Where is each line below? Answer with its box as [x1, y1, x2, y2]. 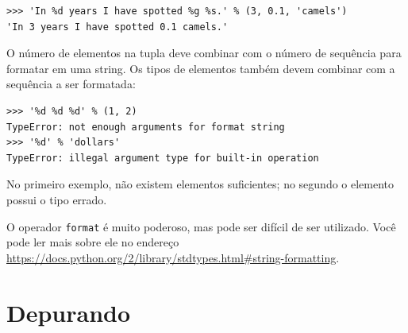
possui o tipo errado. [6, 191, 107, 207]
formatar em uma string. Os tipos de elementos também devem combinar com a [6, 60, 395, 76]
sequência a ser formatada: [6, 76, 136, 92]
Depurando [6, 296, 131, 328]
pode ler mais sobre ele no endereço [6, 234, 179, 250]
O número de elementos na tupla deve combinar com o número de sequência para [6, 45, 402, 61]
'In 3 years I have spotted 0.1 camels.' [6, 21, 229, 33]
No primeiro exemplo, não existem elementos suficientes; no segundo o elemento [6, 176, 395, 192]
